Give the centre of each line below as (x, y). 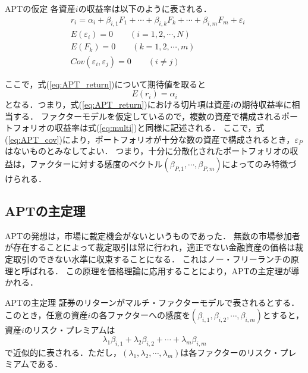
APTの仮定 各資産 (40, 8)
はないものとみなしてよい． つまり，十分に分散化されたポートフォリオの (147, 151)
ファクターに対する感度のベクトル (96, 164)
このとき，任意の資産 (46, 315)
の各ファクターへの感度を (140, 315)
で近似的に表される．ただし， (63, 352)
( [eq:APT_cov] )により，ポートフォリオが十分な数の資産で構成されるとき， (150, 139)
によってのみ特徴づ (259, 164)
